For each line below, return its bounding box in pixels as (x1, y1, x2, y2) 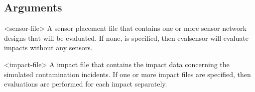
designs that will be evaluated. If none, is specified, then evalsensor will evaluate (4, 32, 249, 43)
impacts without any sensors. (4, 42, 93, 53)
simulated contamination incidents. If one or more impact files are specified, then (4, 69, 251, 79)
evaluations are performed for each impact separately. (4, 79, 167, 89)
